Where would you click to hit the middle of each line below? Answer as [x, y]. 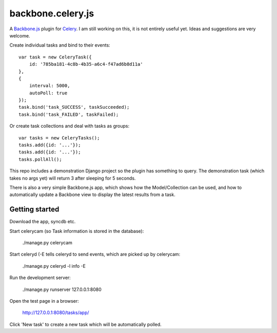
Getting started [34, 210]
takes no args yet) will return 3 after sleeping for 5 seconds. [73, 178]
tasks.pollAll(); [40, 159]
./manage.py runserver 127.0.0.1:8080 [62, 289]
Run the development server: [40, 278]
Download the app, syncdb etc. [43, 222]
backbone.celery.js [52, 13]
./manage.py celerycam [47, 243]
